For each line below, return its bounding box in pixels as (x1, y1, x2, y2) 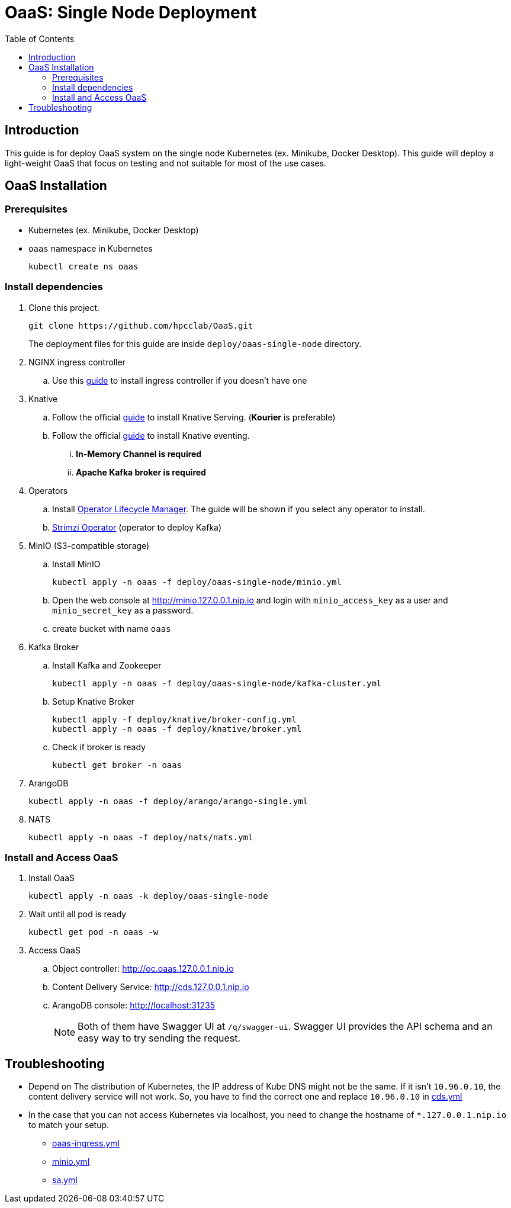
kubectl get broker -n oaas (52, 760, 182, 770)
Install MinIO (52, 558, 101, 569)
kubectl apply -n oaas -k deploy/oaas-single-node (28, 891, 268, 901)
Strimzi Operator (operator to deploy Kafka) (52, 522, 222, 532)
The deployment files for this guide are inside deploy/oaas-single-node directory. (28, 338, 362, 349)
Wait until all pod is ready (28, 909, 127, 920)
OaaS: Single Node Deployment (5, 2, 257, 23)
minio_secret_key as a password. (52, 605, 194, 615)
